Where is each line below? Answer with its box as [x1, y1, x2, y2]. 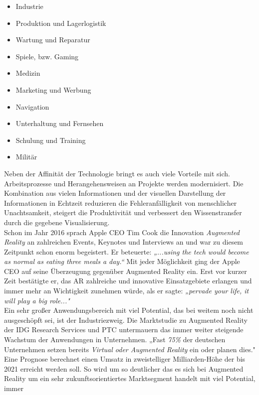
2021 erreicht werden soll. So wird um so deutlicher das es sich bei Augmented [4, 363, 244, 374]
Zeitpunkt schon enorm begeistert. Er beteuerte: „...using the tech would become [4, 246, 249, 257]
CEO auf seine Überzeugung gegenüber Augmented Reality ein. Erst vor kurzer [4, 265, 247, 276]
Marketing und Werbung [15, 84, 91, 95]
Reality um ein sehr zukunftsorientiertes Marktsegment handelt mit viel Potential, [4, 373, 256, 384]
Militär [15, 151, 37, 162]
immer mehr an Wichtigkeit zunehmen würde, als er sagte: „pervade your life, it [4, 285, 249, 296]
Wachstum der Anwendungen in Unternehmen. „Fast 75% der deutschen [4, 334, 226, 345]
